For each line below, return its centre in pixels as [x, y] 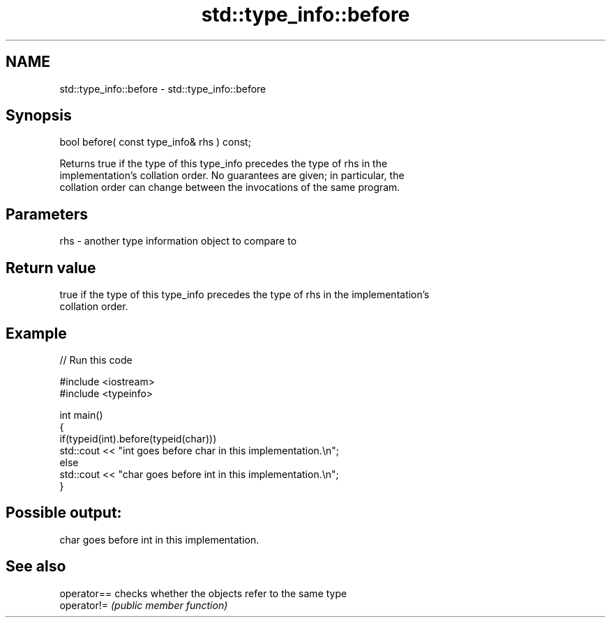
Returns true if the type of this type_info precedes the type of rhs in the [224, 164]
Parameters [47, 214]
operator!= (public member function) [144, 605]
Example [36, 333]
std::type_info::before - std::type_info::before [163, 89]
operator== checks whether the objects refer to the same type [203, 593]
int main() [81, 415]
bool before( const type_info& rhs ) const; [155, 142]
